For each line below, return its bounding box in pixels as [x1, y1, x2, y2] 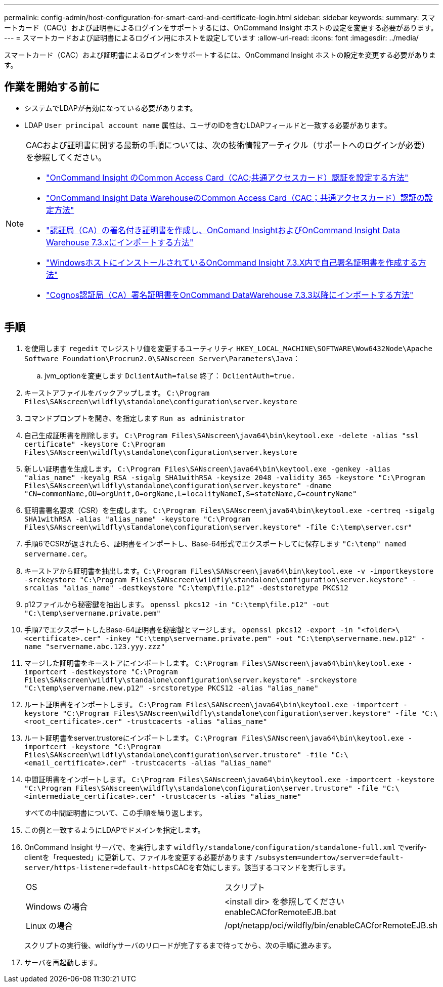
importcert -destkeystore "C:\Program [24, 667, 178, 676]
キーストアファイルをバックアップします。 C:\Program [24, 388, 210, 397]
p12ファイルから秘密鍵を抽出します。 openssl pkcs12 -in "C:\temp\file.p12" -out [24, 599, 329, 609]
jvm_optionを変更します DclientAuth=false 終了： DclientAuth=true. [45, 371, 295, 380]
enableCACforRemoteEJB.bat [224, 907, 337, 917]
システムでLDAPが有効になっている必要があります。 [24, 103, 197, 112]
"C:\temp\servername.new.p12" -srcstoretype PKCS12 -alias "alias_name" [24, 683, 319, 692]
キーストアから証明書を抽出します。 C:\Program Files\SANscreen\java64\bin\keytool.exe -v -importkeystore [24, 566, 434, 575]
